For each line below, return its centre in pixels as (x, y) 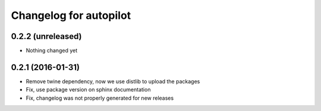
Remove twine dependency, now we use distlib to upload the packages (113, 81)
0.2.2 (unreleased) (47, 36)
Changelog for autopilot (71, 15)
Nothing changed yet (51, 51)
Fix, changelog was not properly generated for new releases (100, 98)
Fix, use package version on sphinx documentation (88, 90)
